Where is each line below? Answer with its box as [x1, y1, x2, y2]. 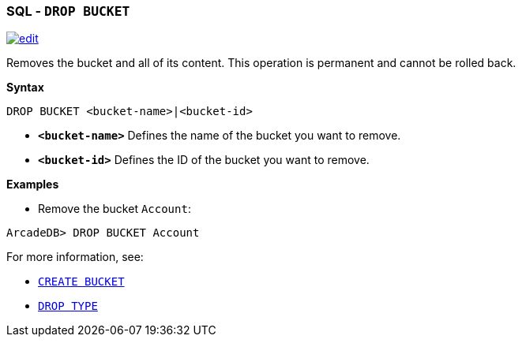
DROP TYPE [38, 300, 98, 313]
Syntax [6, 80, 44, 95]
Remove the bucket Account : [38, 202, 191, 216]
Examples [6, 177, 59, 192]
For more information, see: [6, 250, 144, 264]
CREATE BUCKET [38, 275, 125, 289]
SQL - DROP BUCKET [6, 3, 130, 19]
